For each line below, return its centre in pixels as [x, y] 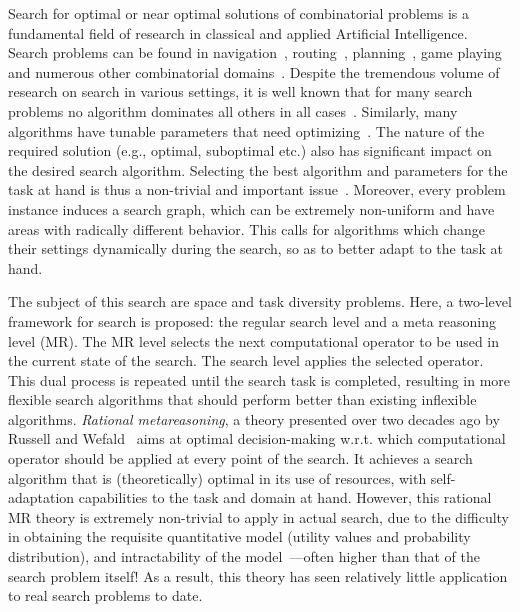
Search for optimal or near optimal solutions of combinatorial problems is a [239, 13]
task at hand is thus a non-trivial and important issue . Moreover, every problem [257, 189]
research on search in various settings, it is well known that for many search [240, 91]
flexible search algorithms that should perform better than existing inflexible [242, 399]
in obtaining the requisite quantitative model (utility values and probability [239, 536]
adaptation [41, 497]
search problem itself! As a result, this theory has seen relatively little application [258, 575]
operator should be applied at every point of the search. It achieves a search [240, 458]
